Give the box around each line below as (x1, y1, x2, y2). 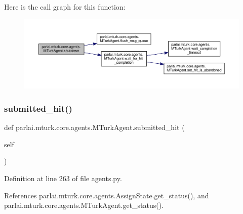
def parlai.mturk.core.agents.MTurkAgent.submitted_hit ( (4, 122, 185, 133)
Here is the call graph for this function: (4, 2, 126, 12)
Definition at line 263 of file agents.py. (4, 173, 122, 184)
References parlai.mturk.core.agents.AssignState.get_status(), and (4, 190, 209, 200)
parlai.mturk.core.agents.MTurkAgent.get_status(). (4, 200, 164, 210)
